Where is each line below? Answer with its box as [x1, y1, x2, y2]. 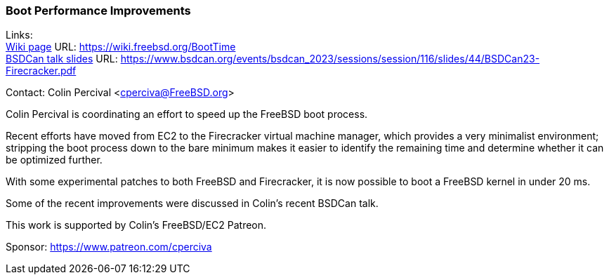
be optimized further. [6, 154, 103, 166]
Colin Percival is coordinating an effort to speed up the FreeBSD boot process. [6, 108, 368, 121]
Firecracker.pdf [6, 65, 77, 77]
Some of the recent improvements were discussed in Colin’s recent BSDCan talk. [6, 197, 379, 210]
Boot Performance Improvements [6, 4, 191, 18]
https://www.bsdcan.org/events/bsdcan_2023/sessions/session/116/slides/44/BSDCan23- [120, 53, 540, 65]
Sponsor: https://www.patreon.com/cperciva [6, 241, 212, 253]
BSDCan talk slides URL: [6, 53, 118, 65]
